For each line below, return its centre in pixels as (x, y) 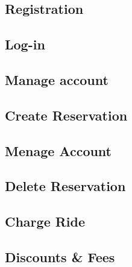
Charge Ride (45, 221)
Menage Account (58, 150)
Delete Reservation (65, 186)
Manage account (57, 79)
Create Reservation (66, 115)
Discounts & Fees (60, 256)
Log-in (25, 44)
